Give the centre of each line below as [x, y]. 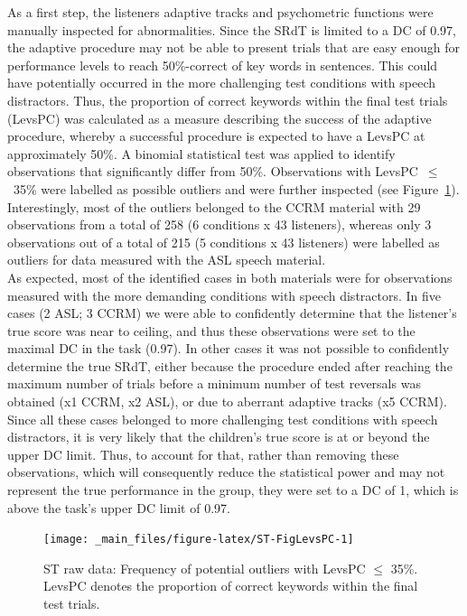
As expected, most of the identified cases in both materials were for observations [230, 277]
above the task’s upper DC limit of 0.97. [119, 507]
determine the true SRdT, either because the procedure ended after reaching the [230, 365]
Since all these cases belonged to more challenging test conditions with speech [223, 419]
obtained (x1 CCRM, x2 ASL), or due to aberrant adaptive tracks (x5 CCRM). [227, 401]
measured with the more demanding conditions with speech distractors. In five [224, 295]
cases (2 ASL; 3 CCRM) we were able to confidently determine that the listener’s [232, 313]
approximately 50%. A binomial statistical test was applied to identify [201, 153]
